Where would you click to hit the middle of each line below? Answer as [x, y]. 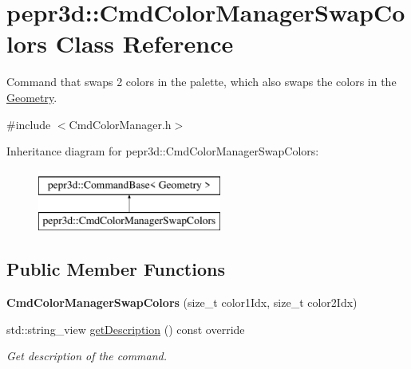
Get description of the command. [87, 356]
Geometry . [32, 97]
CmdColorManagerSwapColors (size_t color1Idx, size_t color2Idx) [182, 302]
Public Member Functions [116, 269]
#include [29, 124]
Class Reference [144, 43]
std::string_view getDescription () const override [126, 329]
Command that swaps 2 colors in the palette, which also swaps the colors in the [202, 82]
